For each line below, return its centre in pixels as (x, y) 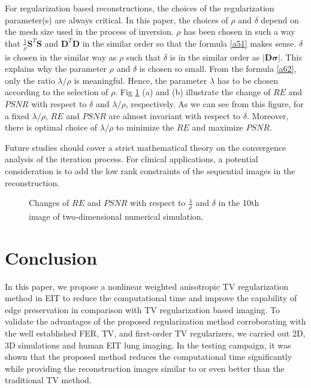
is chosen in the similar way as (61, 57)
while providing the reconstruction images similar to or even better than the (145, 368)
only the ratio (30, 80)
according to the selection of (57, 92)
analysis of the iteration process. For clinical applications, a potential (132, 159)
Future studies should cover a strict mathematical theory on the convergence (146, 147)
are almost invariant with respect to (175, 115)
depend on (280, 19)
